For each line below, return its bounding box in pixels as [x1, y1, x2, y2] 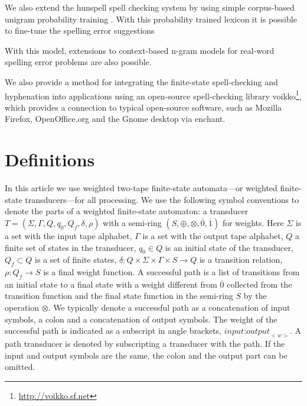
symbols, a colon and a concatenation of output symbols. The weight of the [5, 312, 277, 325]
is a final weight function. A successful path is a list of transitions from [43, 266, 300, 278]
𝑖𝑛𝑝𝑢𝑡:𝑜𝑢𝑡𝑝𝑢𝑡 [224, 327, 270, 336]
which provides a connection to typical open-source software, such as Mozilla [5, 101, 282, 113]
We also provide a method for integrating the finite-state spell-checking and [5, 75, 278, 88]
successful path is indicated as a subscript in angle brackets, [5, 324, 222, 337]
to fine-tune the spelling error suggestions [5, 24, 155, 37]
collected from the [227, 278, 292, 290]
